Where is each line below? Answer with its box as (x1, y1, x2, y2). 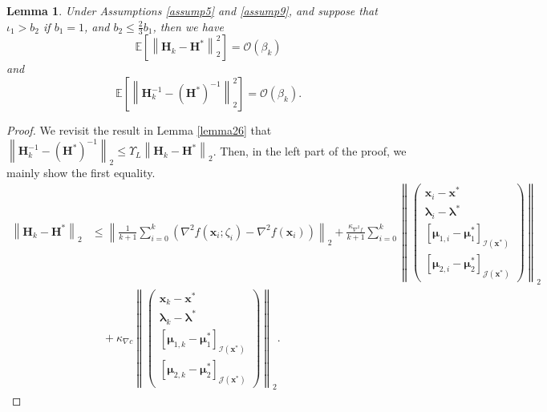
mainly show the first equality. (6, 164, 156, 181)
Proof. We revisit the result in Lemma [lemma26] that (6, 122, 272, 139)
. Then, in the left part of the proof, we (213, 142, 407, 159)
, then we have (152, 18, 224, 34)
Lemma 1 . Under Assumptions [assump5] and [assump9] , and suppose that (6, 2, 378, 18)
